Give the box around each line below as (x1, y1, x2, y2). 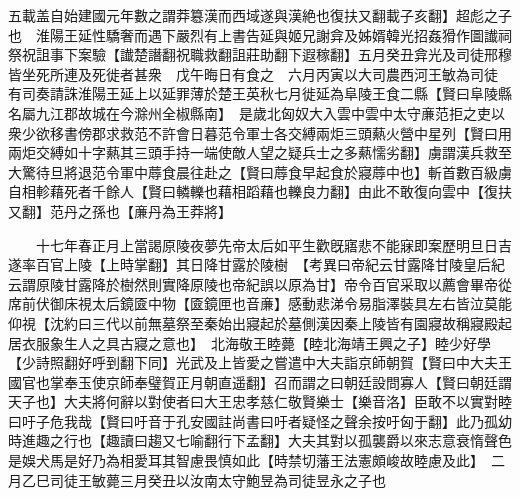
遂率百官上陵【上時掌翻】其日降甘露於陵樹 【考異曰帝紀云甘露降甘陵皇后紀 (8, 254, 505, 275)
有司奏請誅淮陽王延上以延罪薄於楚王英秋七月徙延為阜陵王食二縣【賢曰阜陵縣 (8, 83, 512, 104)
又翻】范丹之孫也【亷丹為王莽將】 (8, 200, 232, 221)
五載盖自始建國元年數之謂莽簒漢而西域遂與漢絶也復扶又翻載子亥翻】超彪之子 (8, 5, 512, 25)
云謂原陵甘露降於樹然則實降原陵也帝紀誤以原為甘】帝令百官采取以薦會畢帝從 (8, 273, 512, 294)
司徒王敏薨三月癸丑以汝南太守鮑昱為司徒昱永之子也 (49, 469, 386, 490)
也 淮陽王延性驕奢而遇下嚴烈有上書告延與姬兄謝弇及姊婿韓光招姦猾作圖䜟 (8, 24, 498, 45)
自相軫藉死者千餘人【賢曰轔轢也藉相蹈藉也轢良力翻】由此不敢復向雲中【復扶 (8, 181, 512, 202)
